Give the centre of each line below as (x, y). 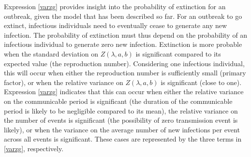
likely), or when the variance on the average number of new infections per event (122, 129)
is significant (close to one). (201, 82)
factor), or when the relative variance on (64, 82)
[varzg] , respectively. (34, 148)
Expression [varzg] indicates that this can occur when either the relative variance (124, 92)
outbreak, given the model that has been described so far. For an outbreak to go (123, 16)
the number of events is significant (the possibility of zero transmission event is (121, 120)
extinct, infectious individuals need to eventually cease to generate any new (116, 25)
